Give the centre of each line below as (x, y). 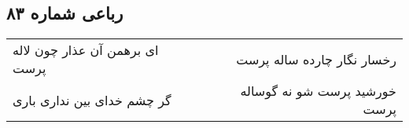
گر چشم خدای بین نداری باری (92, 100)
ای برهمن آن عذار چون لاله (86, 50)
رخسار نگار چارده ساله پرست (316, 59)
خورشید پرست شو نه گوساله (318, 91)
